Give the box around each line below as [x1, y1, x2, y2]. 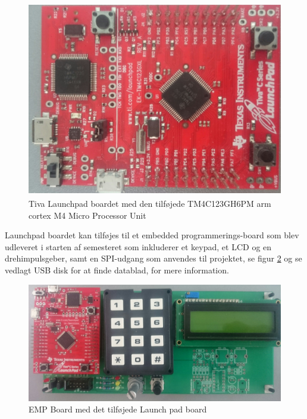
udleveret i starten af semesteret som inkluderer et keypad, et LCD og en [5, 240, 272, 253]
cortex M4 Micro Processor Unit [29, 209, 146, 221]
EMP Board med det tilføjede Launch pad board [29, 403, 207, 415]
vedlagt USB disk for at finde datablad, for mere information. [5, 263, 229, 276]
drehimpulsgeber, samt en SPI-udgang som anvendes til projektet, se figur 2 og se [5, 252, 302, 264]
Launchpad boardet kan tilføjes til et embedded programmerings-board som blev [5, 229, 299, 241]
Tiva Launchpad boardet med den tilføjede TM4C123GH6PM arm [29, 197, 271, 209]
